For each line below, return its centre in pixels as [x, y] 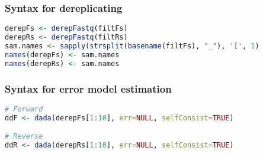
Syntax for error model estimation [88, 88]
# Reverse [24, 137]
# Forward [24, 109]
